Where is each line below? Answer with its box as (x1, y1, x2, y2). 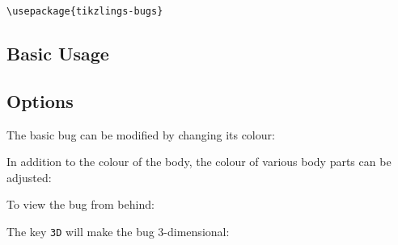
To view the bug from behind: (6, 196, 155, 213)
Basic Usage (6, 41, 109, 66)
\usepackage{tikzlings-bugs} (6, 6, 163, 17)
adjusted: (6, 168, 52, 185)
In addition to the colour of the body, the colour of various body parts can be (6, 153, 392, 170)
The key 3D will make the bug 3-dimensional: (6, 223, 230, 240)
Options (6, 88, 74, 113)
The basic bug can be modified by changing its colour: (6, 126, 275, 143)
